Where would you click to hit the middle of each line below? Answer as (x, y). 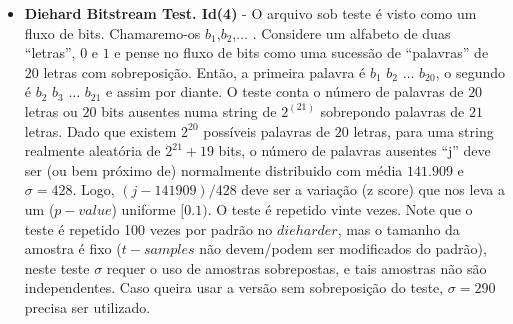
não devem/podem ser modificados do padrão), (343, 248)
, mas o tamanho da (398, 228)
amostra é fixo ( (73, 248)
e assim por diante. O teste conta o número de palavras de (285, 91)
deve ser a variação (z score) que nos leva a (373, 189)
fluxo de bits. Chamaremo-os (112, 32)
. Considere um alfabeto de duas (351, 32)
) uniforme (143, 208)
